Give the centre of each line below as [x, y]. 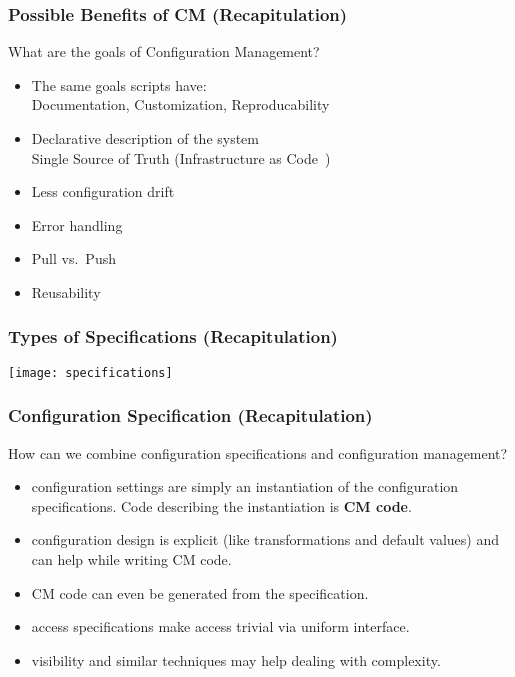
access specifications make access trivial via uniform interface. [220, 626]
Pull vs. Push [73, 258]
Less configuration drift [103, 191]
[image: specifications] [90, 372]
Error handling [77, 224]
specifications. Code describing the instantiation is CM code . [221, 505]
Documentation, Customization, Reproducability [180, 104]
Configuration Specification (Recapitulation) [190, 415]
